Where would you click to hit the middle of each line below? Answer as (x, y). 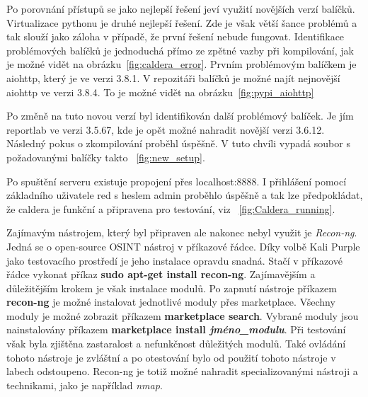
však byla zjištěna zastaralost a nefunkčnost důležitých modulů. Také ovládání (176, 344)
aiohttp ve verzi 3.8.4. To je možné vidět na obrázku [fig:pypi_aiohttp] (160, 92)
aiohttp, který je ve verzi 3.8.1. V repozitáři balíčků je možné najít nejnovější (173, 77)
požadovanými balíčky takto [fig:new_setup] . (106, 157)
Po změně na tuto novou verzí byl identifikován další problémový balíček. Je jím (180, 116)
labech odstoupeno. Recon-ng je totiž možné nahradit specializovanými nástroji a (182, 371)
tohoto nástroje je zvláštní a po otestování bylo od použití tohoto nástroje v (171, 357)
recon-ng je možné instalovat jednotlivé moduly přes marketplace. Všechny (171, 302)
